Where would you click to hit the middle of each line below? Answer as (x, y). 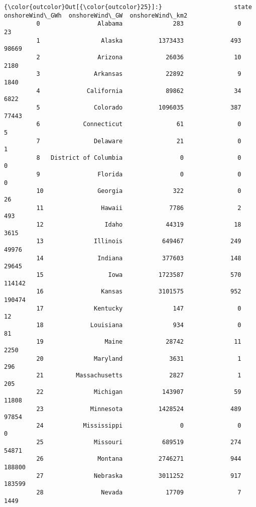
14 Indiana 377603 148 (139, 258)
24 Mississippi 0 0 (139, 425)
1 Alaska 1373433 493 (139, 40)
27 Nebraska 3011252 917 (139, 476)
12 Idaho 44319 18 (139, 225)
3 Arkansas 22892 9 (139, 74)
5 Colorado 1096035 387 (139, 107)
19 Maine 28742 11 (139, 342)
